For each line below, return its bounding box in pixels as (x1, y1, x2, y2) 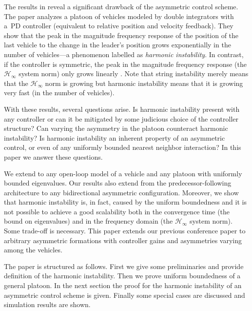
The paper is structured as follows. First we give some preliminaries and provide (4, 261, 244, 271)
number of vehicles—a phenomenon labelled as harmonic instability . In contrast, (4, 49, 244, 59)
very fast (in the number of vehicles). (4, 87, 115, 98)
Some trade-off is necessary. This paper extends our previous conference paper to (4, 226, 246, 236)
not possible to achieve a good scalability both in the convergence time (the (4, 206, 230, 216)
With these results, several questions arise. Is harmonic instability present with (4, 104, 240, 114)
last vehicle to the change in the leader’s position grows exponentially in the (4, 40, 231, 50)
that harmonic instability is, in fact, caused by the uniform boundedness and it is (4, 197, 247, 207)
